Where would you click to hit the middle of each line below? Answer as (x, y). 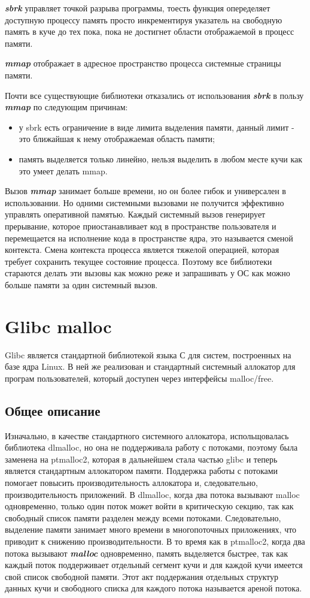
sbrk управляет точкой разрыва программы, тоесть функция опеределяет (138, 8)
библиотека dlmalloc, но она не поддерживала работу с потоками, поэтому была (151, 447)
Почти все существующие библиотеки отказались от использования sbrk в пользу (154, 95)
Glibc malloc (58, 326)
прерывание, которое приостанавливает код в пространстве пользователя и (141, 226)
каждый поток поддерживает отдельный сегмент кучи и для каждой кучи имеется (154, 565)
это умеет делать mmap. (63, 170)
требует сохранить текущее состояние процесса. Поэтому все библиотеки (139, 261)
